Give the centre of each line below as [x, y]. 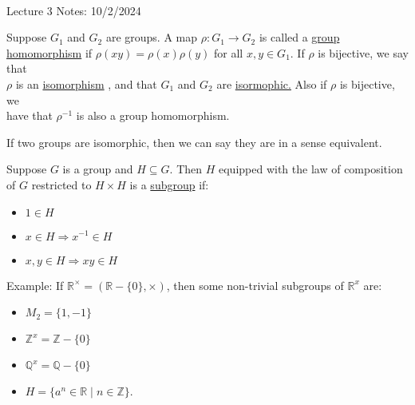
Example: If [35, 285]
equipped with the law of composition [311, 169]
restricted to [61, 184]
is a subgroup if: [169, 184]
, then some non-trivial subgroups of [255, 285]
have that [30, 115]
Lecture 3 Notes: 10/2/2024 [74, 10]
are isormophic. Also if [272, 83]
